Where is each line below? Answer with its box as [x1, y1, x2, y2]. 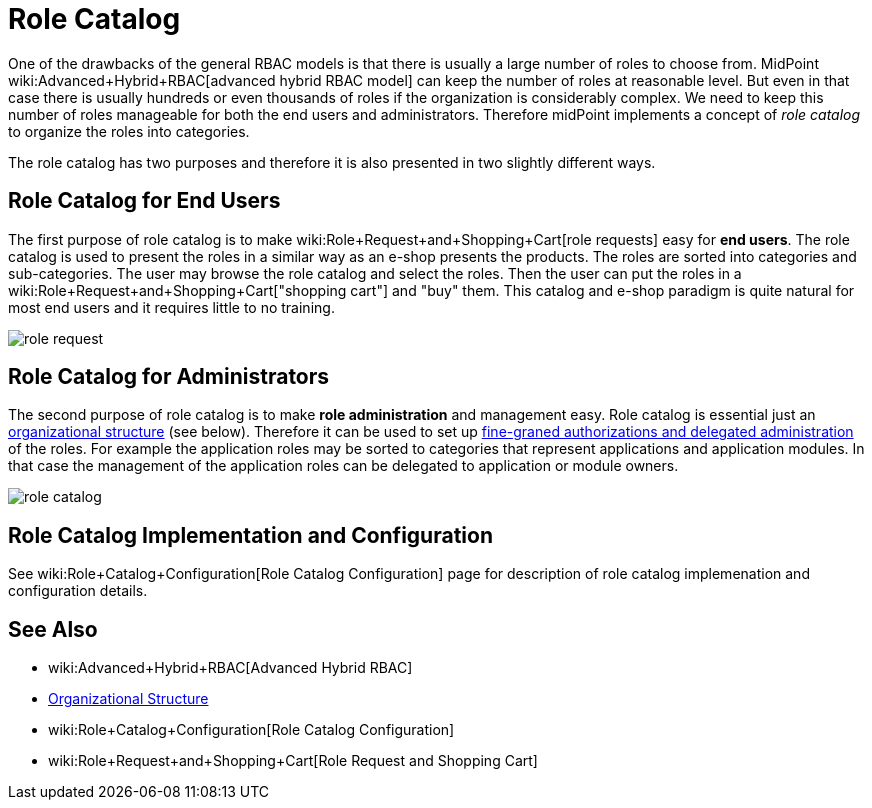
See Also [8, 616, 98, 642]
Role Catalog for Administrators [8, 364, 330, 390]
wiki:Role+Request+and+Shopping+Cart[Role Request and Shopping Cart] [48, 752, 538, 770]
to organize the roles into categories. [8, 122, 250, 140]
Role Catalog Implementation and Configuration [8, 522, 493, 548]
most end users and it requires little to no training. [8, 298, 335, 316]
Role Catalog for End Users [8, 188, 281, 214]
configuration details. [8, 582, 148, 600]
